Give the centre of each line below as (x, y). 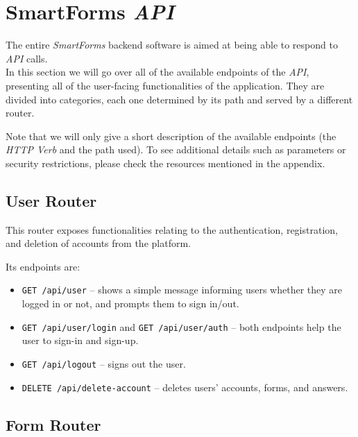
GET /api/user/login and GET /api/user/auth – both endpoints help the (181, 326)
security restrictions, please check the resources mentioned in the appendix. (165, 163)
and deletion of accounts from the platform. (98, 243)
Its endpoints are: (43, 266)
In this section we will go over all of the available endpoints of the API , (157, 72)
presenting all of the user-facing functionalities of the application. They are (165, 85)
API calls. (27, 58)
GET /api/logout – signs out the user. (104, 363)
